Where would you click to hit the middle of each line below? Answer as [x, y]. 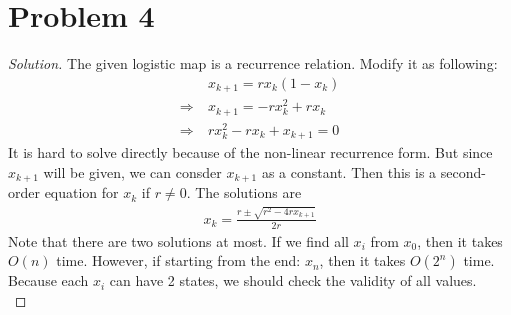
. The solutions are [244, 192]
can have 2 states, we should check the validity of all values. [293, 280]
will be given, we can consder [132, 171]
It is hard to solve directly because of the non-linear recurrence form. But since [250, 152]
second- [463, 171]
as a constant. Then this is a [349, 171]
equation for [81, 192]
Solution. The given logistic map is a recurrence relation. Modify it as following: [253, 63]
